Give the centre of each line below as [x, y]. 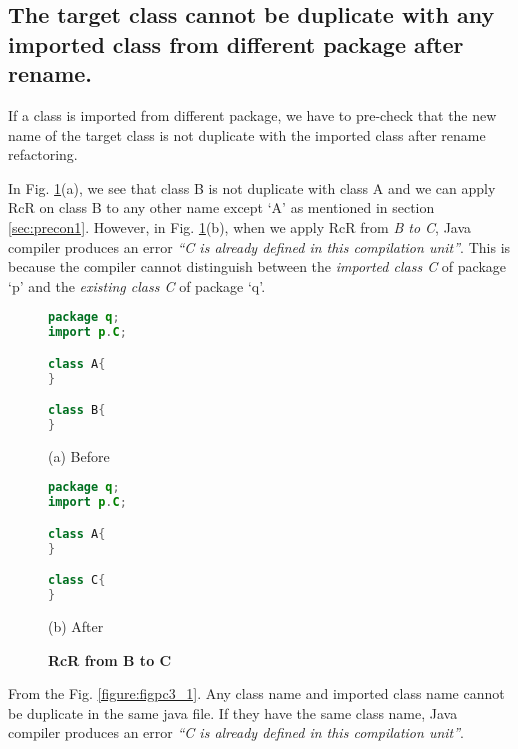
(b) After [76, 626]
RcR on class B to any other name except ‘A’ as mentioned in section [221, 207]
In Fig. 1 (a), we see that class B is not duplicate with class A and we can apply [252, 187]
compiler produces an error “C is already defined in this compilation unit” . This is [259, 246]
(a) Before [79, 455]
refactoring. [43, 154]
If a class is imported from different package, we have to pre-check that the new [252, 114]
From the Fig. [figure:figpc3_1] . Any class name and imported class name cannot [256, 693]
